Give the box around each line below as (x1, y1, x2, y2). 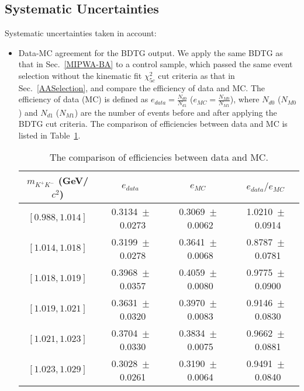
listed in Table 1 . (18, 129, 81, 141)
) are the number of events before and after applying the (74, 106, 277, 118)
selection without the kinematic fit (18, 69, 142, 81)
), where (230, 93, 260, 105)
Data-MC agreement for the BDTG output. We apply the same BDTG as (18, 46, 283, 58)
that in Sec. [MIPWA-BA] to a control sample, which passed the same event (18, 58, 293, 70)
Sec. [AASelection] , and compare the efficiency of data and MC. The (18, 81, 265, 94)
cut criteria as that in (158, 69, 235, 81)
